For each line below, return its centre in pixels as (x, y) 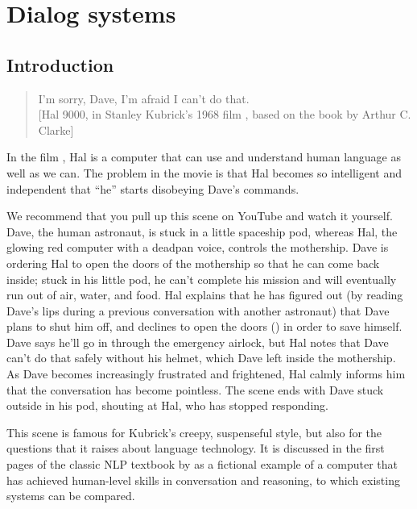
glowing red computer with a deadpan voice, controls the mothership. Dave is (198, 247)
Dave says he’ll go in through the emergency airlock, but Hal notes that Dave (198, 342)
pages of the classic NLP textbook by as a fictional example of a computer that (202, 464)
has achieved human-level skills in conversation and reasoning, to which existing (203, 480)
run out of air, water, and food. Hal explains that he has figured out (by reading (205, 295)
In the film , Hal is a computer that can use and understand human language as (204, 157)
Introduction (60, 64)
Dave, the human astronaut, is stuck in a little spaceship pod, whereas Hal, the (202, 231)
